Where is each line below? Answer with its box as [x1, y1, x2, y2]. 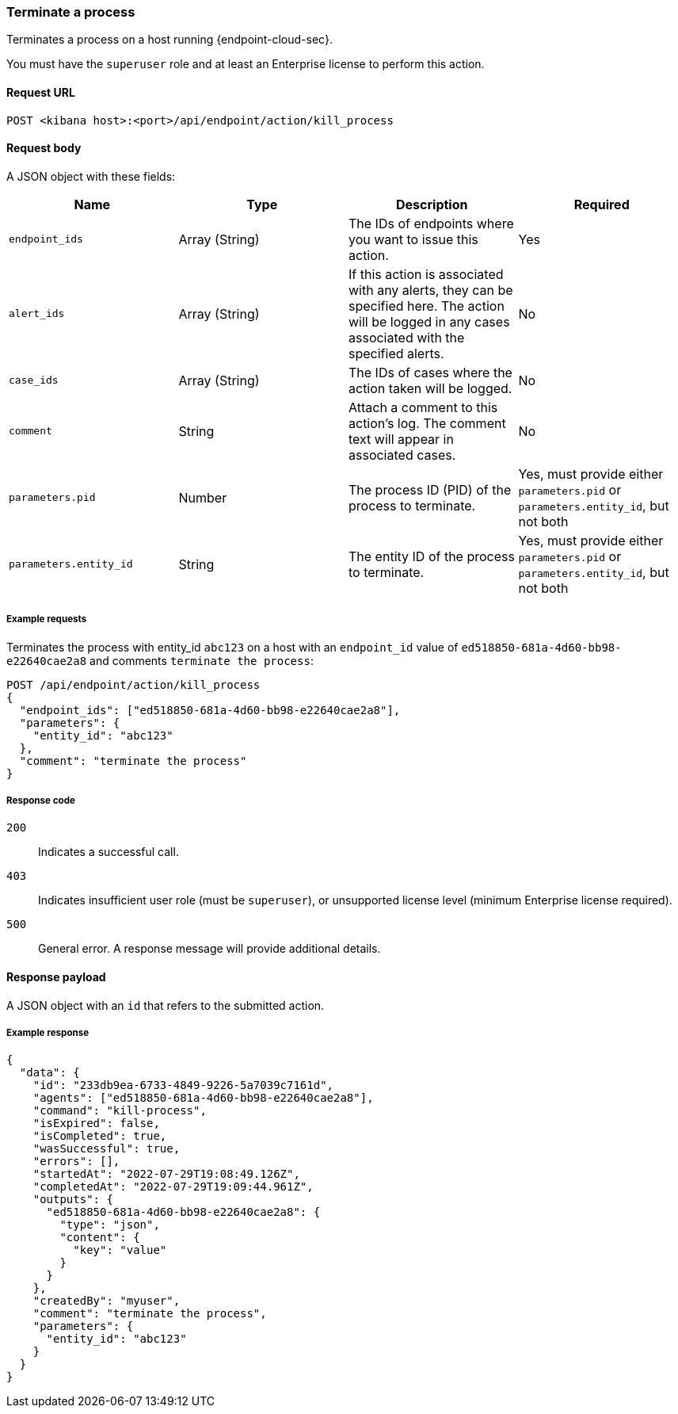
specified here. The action [349, 297, 505, 314]
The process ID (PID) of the [349, 481, 512, 498]
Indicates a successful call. [38, 845, 179, 859]
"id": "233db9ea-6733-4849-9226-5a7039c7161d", [32, 1079, 334, 1092]
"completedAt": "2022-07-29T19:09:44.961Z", [32, 1180, 314, 1194]
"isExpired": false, [32, 1117, 160, 1130]
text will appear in [349, 430, 454, 447]
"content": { [59, 1231, 140, 1244]
